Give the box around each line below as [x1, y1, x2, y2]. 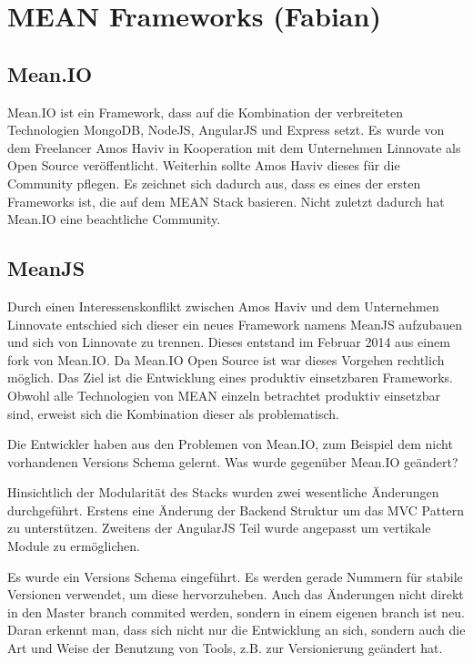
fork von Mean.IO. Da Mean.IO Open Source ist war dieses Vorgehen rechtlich [7, 350, 445, 369]
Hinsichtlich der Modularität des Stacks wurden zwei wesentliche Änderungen [7, 483, 439, 502]
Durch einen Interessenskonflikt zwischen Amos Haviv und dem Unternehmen [7, 296, 439, 315]
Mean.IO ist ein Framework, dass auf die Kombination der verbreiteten [7, 102, 404, 121]
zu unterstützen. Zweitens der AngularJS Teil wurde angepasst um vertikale [7, 518, 431, 537]
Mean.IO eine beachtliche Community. [7, 209, 221, 229]
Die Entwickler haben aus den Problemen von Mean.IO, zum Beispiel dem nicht [7, 434, 453, 454]
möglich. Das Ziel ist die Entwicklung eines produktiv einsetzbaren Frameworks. [7, 368, 453, 387]
